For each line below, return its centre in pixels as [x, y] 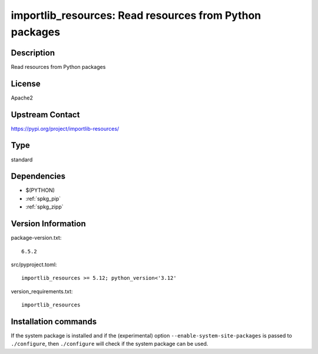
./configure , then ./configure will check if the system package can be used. [110, 344]
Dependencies [38, 176]
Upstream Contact [45, 115]
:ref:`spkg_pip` [43, 198]
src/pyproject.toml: [34, 264]
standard [22, 160]
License [26, 83]
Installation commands [54, 321]
